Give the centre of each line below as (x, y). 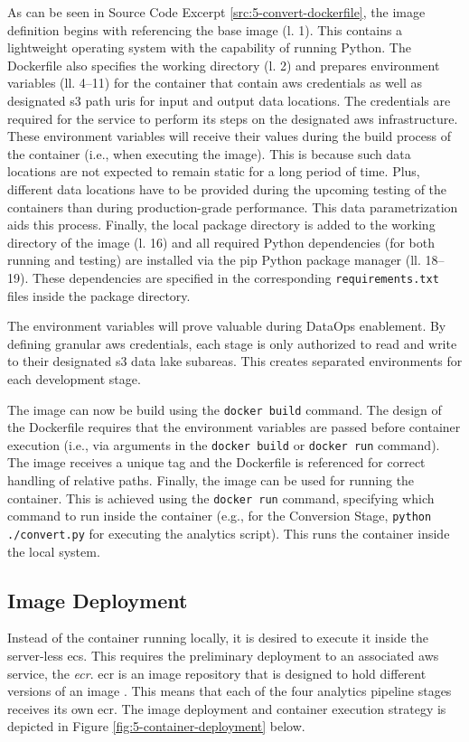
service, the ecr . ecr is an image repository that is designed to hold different (217, 673)
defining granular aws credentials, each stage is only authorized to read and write (232, 343)
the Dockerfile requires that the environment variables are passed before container (234, 427)
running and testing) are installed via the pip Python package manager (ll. (214, 260)
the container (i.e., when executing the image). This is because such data (209, 153)
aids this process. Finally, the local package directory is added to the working (221, 225)
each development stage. (74, 378)
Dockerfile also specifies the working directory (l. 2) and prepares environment (224, 65)
